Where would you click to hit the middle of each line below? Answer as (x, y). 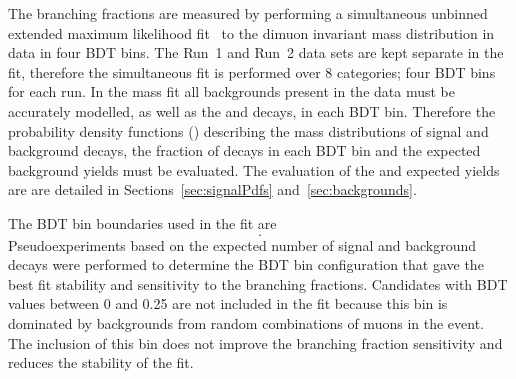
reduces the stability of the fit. (101, 362)
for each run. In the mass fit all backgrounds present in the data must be (231, 91)
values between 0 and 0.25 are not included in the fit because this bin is (228, 303)
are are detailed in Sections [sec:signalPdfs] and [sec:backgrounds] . (212, 189)
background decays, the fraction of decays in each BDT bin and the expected (244, 150)
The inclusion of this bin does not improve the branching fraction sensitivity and (255, 342)
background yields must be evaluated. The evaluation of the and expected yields (254, 169)
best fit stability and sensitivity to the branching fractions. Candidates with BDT (258, 283)
